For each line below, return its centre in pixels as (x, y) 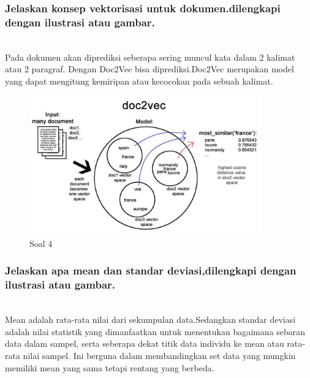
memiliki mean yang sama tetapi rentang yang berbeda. (110, 367)
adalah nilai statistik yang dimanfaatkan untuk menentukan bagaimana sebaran (155, 331)
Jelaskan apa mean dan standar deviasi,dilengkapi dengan (151, 270)
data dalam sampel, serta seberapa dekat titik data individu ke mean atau (145, 343)
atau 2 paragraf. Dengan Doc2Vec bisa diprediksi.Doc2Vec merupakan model (149, 69)
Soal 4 (41, 243)
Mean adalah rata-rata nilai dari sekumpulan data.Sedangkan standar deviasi (150, 319)
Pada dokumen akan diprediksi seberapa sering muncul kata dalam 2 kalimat (150, 57)
